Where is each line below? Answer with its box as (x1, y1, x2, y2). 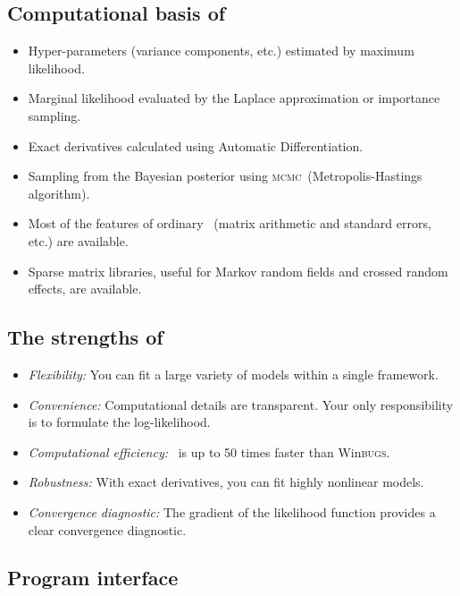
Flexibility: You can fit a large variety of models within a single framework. (28, 364, 439, 383)
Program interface (7, 564, 179, 592)
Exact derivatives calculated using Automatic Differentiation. (28, 136, 364, 155)
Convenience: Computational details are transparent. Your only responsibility (28, 395, 454, 413)
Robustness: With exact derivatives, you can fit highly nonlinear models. (28, 473, 424, 491)
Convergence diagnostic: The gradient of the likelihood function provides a (28, 502, 436, 521)
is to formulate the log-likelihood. (28, 413, 211, 431)
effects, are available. (28, 279, 142, 298)
